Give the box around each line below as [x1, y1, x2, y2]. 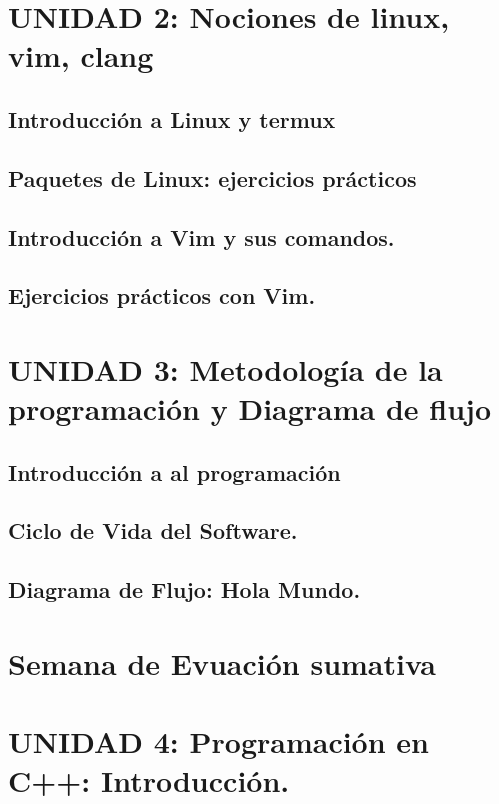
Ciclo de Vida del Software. [8, 515, 298, 546]
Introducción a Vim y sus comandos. [8, 221, 395, 252]
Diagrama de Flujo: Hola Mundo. [8, 574, 361, 605]
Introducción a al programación [8, 456, 341, 487]
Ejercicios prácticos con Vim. [8, 280, 316, 311]
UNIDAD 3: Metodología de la [8, 348, 443, 389]
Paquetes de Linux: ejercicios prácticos [8, 162, 417, 193]
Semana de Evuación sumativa [8, 642, 436, 683]
